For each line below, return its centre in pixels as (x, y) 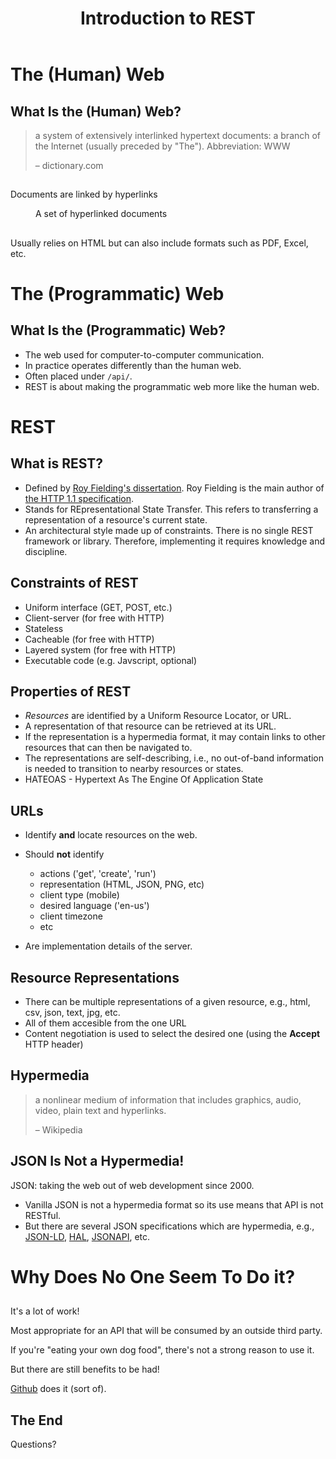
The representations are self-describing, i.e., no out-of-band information (174, 758)
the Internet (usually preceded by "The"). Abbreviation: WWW (162, 146)
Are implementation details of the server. (108, 946)
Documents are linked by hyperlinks (84, 194)
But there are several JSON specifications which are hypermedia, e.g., (169, 1226)
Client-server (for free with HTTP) (94, 618)
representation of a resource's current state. (116, 519)
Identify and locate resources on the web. (111, 835)
